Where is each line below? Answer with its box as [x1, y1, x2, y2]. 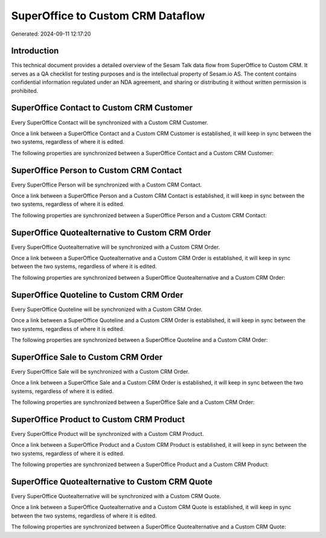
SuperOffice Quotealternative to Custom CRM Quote [11, 476, 213, 487]
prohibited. [11, 87, 39, 94]
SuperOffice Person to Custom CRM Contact [11, 165, 182, 175]
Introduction [11, 46, 59, 56]
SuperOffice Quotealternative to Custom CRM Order [11, 227, 211, 238]
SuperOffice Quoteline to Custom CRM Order [11, 290, 184, 300]
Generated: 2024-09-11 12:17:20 [11, 30, 91, 37]
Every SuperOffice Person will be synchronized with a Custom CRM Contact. [11, 181, 202, 188]
